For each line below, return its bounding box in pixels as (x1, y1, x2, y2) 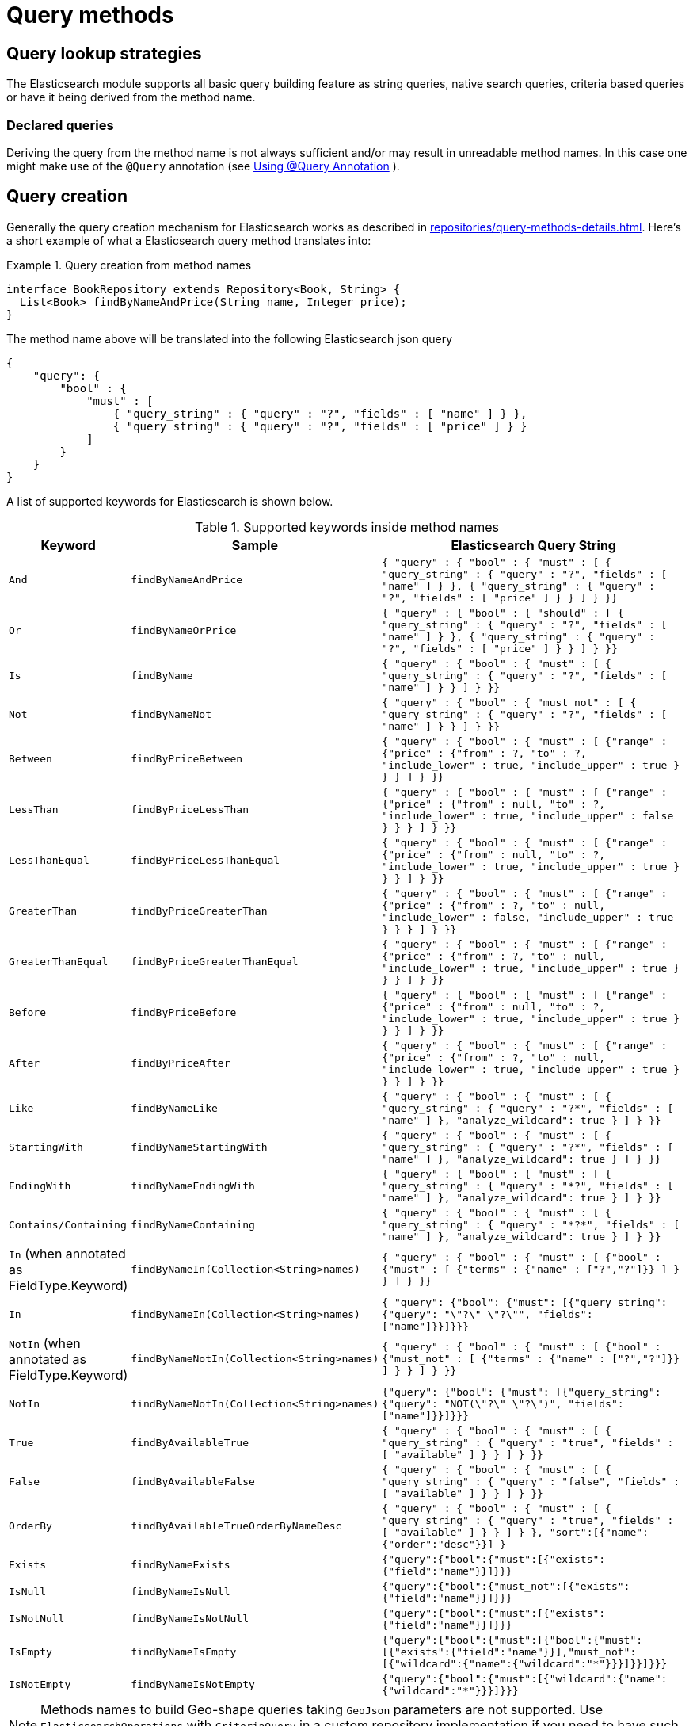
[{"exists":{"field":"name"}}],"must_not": (382, 1645, 637, 1658)
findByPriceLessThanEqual (131, 854, 280, 867)
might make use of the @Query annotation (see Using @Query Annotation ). (6, 158, 400, 173)
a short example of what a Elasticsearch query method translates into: (6, 233, 371, 247)
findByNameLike (131, 1102, 218, 1114)
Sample (231, 537, 278, 553)
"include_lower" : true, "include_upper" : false (382, 809, 674, 822)
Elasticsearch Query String (451, 537, 616, 553)
